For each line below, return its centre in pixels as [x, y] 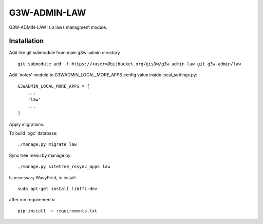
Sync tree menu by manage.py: [40, 155]
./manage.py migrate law [47, 144]
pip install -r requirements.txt [57, 211]
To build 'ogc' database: [33, 133]
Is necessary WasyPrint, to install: [43, 177]
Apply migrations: [27, 124]
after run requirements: [32, 200]
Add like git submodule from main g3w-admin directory [65, 53]
